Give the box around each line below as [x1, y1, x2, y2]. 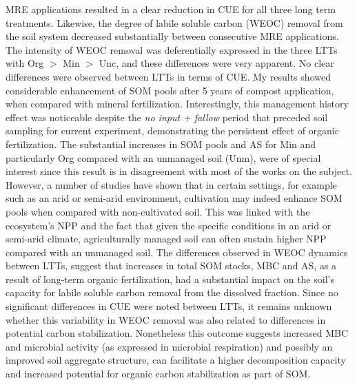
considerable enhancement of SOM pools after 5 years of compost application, [6, 83, 334, 97]
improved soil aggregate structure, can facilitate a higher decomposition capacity [6, 353, 346, 367]
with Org [6, 56, 44, 70]
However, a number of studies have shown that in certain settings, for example [6, 177, 337, 191]
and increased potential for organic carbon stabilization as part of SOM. [6, 366, 311, 381]
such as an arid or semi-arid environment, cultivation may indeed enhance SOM [6, 191, 343, 205]
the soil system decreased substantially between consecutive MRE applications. [6, 29, 339, 43]
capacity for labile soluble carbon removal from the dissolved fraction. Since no [6, 285, 338, 300]
